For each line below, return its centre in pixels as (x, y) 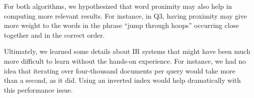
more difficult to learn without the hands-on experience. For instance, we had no (125, 61)
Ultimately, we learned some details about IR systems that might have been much (127, 51)
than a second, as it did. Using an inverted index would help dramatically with (122, 80)
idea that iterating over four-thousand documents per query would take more (120, 70)
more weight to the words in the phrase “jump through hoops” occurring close (121, 25)
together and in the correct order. (54, 35)
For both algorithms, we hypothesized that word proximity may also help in (118, 6)
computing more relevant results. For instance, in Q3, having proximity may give (126, 15)
